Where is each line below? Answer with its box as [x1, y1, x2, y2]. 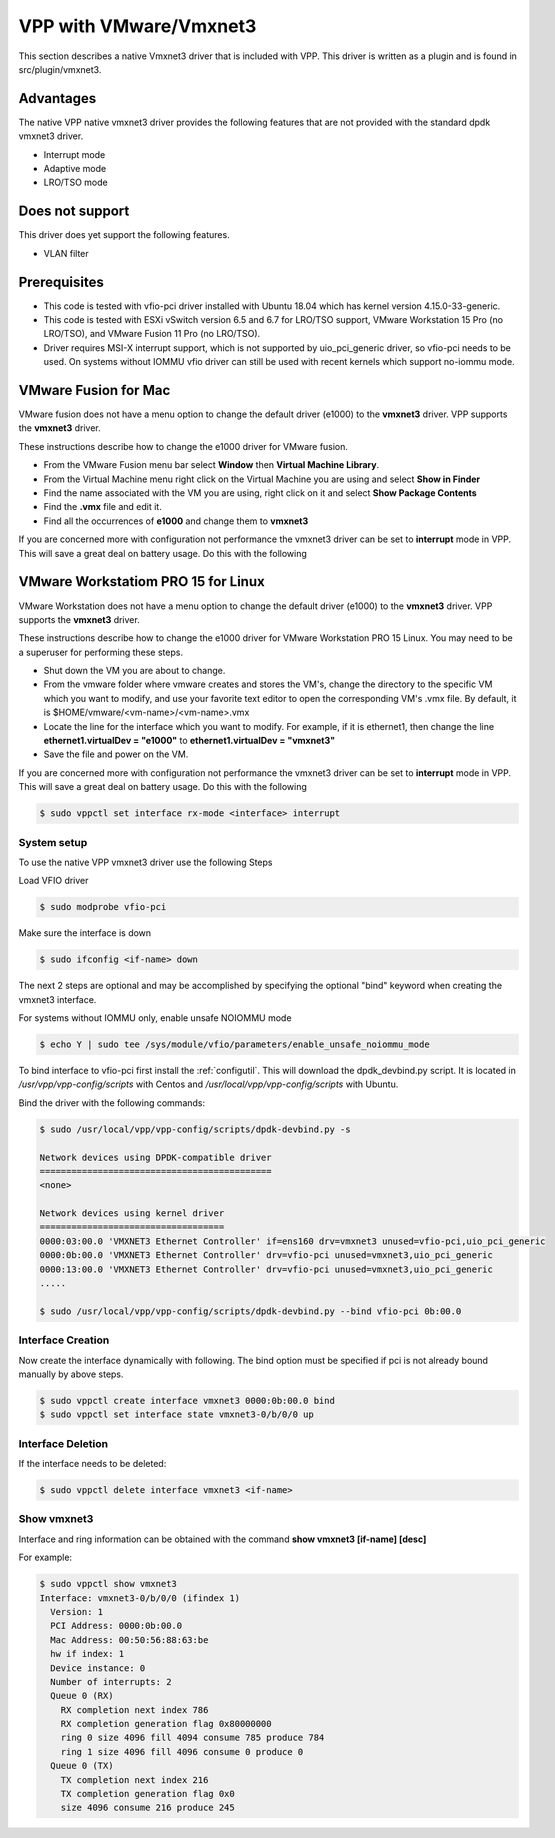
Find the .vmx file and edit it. [43, 501, 162, 513]
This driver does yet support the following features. [18, 229, 230, 241]
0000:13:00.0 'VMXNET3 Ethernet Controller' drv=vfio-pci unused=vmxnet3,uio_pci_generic [39, 1263, 494, 1275]
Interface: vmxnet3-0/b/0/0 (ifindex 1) [39, 1592, 240, 1604]
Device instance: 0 [50, 1662, 146, 1674]
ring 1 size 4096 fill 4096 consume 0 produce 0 [60, 1746, 304, 1757]
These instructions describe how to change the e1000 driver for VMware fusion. [18, 440, 349, 452]
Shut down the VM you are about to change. [43, 665, 226, 677]
